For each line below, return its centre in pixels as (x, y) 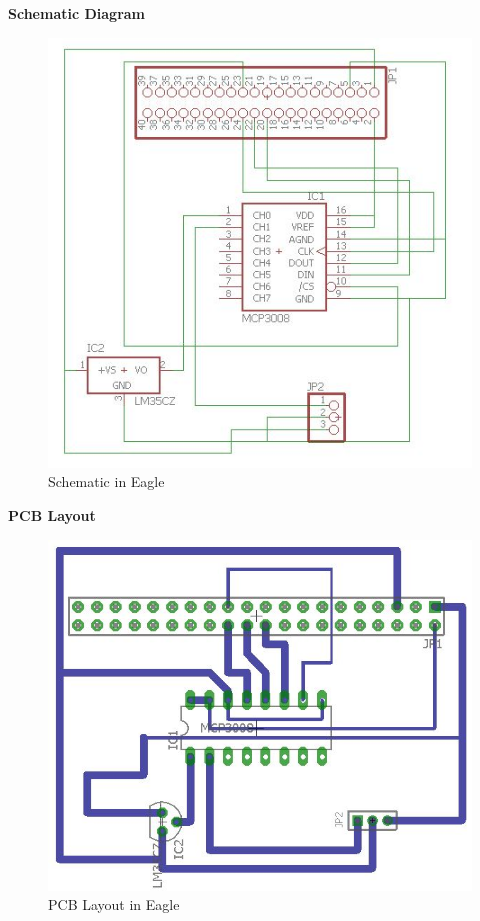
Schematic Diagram (77, 13)
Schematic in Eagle (106, 481)
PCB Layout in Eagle (114, 904)
